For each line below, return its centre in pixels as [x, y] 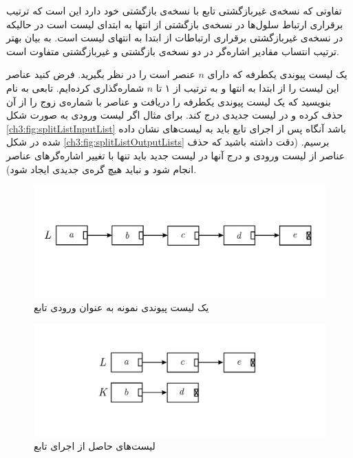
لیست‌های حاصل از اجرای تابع [95, 446]
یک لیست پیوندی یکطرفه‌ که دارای [277, 74]
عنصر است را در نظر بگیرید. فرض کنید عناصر [101, 74]
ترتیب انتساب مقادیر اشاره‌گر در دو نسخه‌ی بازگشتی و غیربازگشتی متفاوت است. [173, 51]
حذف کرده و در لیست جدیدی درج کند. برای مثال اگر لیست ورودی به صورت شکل [174, 115]
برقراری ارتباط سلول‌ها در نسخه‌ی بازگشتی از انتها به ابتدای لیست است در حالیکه [175, 24]
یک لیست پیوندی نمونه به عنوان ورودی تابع [121, 307]
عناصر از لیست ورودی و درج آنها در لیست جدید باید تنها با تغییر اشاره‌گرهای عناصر [176, 155]
